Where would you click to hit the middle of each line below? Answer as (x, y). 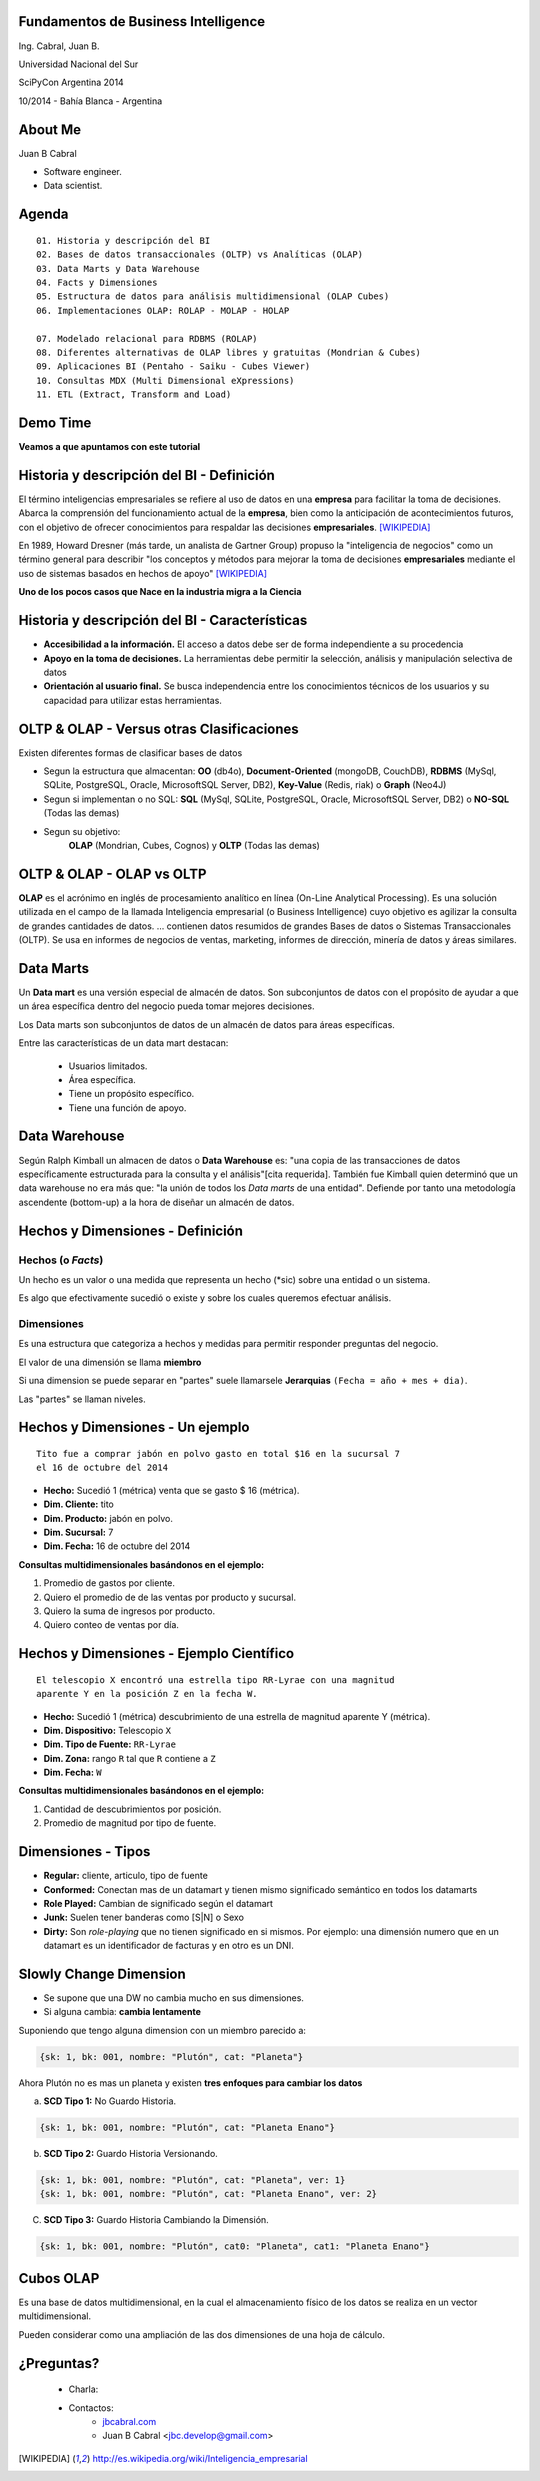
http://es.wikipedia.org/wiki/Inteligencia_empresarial (200, 2458)
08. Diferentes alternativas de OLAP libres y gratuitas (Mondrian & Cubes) (229, 352)
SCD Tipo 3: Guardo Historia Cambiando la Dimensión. (156, 2220)
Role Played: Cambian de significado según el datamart (158, 1903)
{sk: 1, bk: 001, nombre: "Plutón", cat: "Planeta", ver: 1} (192, 2180)
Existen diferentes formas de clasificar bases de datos (130, 752)
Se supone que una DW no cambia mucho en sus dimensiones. (174, 1998)
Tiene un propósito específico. (131, 1094)
